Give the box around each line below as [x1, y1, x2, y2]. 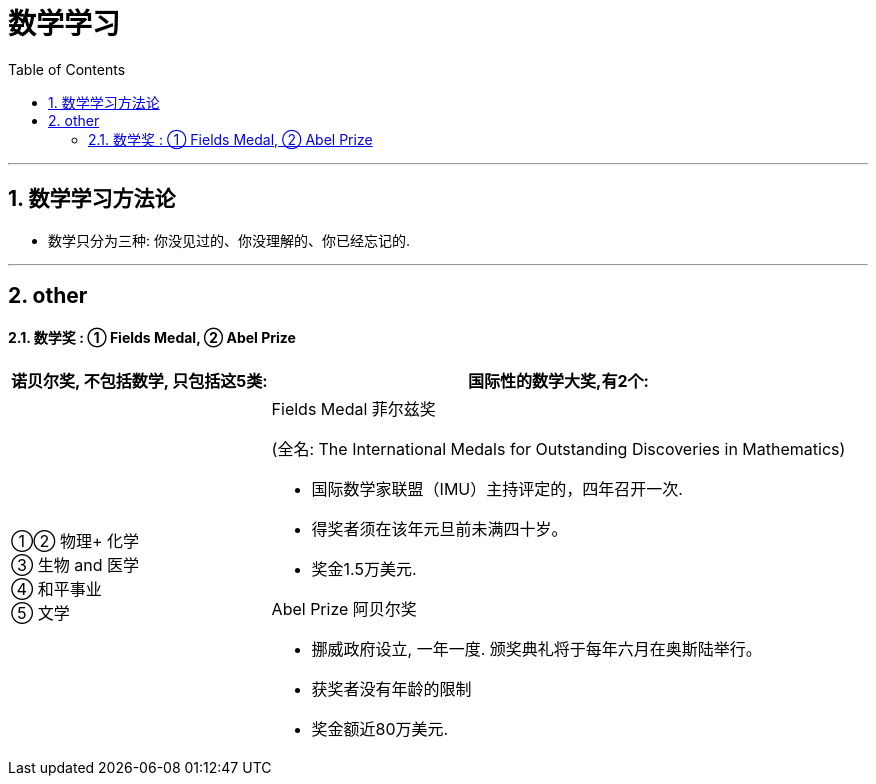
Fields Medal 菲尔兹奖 [271, 399, 436, 420]
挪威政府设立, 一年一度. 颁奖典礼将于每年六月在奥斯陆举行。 [311, 639, 762, 660]
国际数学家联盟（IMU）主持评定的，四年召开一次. [311, 479, 683, 500]
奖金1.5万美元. [311, 559, 417, 580]
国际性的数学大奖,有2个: [468, 371, 649, 392]
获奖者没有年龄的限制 [311, 679, 472, 700]
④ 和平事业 [11, 579, 102, 600]
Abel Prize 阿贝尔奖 [271, 599, 417, 620]
